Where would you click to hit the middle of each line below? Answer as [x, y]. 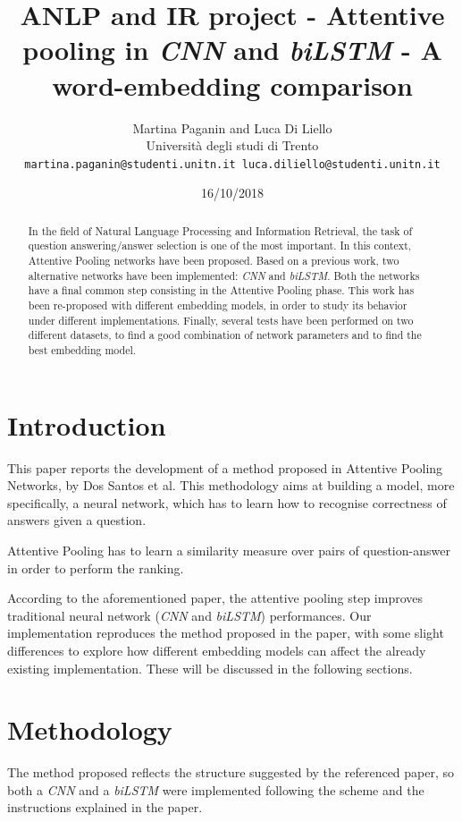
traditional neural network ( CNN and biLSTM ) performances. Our [189, 615]
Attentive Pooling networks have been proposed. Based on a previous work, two [214, 261]
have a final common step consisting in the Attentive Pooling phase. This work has [221, 290]
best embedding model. [82, 349]
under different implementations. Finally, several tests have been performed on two [221, 320]
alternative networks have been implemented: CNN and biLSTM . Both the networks [224, 275]
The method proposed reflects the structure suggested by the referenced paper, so [231, 772]
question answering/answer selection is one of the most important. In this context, [220, 246]
